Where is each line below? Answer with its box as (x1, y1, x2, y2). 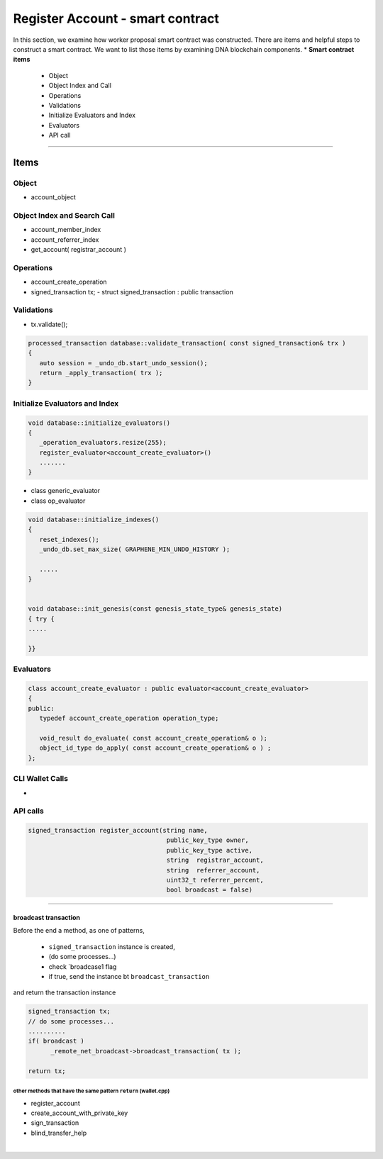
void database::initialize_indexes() (28, 515, 160, 523)
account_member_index (30, 226, 101, 234)
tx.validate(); (30, 320, 68, 328)
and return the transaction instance (13, 988, 116, 997)
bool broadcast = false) (166, 886, 253, 894)
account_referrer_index (30, 235, 99, 244)
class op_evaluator (30, 497, 86, 505)
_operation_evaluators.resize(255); (39, 438, 167, 447)
